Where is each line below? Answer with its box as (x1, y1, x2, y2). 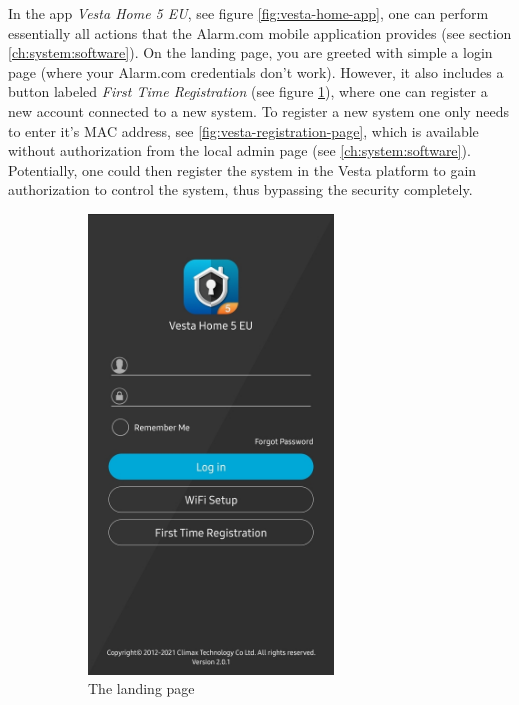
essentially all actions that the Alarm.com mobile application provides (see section (8, 22, 512, 43)
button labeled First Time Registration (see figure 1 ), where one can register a (8, 81, 488, 102)
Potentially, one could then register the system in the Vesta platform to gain (8, 159, 477, 180)
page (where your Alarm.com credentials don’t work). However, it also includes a (8, 61, 504, 82)
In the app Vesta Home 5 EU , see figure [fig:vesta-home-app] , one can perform (8, 3, 489, 23)
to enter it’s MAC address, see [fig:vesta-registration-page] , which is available (8, 120, 479, 141)
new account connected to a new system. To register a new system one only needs (8, 100, 509, 121)
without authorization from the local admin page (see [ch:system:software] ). (8, 140, 471, 161)
